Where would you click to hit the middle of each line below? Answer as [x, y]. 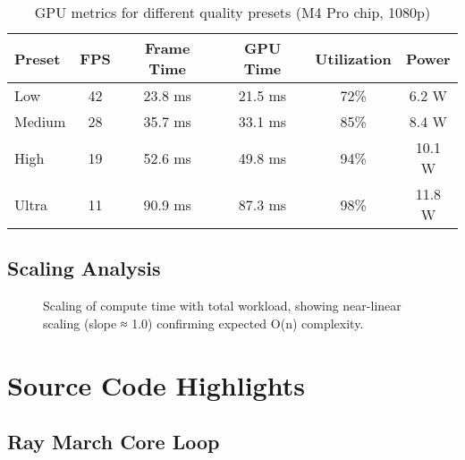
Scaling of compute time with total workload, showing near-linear [222, 306]
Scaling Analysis [84, 268]
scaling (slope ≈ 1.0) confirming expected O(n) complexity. [203, 323]
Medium [40, 121]
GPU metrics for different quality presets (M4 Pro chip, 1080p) [232, 12]
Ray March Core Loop [114, 442]
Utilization [353, 58]
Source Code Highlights [156, 384]
